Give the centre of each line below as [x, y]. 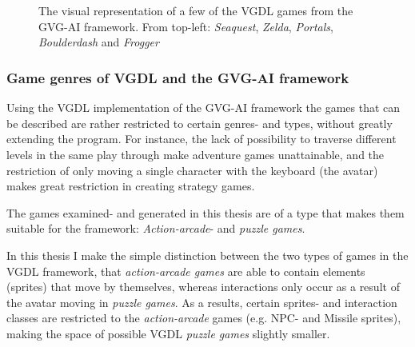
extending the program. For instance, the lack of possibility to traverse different [202, 139]
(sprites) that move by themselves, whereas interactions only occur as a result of [203, 287]
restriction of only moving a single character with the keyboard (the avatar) [192, 170]
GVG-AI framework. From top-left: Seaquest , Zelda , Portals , [186, 26]
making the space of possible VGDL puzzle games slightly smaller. [168, 333]
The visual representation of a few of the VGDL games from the [196, 11]
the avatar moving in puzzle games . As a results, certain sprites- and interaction [202, 302]
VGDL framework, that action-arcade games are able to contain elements [186, 271]
